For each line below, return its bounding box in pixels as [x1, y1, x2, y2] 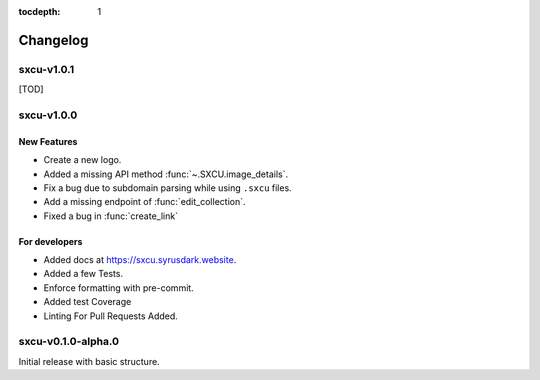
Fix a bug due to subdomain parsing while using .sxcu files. [43, 181, 292, 194]
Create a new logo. [43, 154, 122, 166]
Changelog [18, 31, 89, 49]
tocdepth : [18, 6, 61, 17]
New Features [18, 135, 78, 147]
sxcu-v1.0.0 [18, 108, 78, 122]
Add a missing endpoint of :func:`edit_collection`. [43, 196, 246, 208]
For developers [18, 235, 83, 247]
